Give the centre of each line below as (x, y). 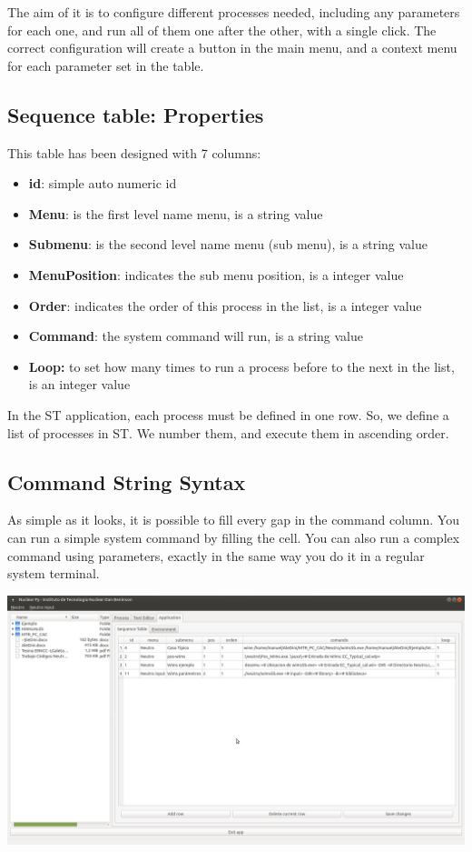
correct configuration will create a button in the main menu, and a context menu (232, 48)
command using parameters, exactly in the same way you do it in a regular (216, 555)
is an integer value (79, 384)
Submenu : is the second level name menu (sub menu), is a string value (228, 244)
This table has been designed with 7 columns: (134, 152)
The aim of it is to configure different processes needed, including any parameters (234, 12)
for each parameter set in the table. (106, 65)
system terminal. (54, 573)
